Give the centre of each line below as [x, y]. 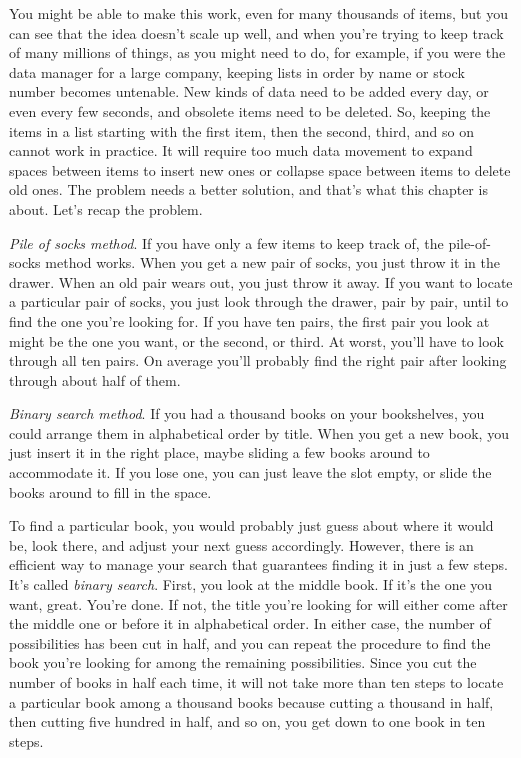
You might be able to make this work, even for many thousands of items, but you [258, 13]
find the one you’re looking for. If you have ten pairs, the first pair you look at [249, 320]
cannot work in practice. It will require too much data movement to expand [241, 150]
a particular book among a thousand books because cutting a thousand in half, [251, 701]
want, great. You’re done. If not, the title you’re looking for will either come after [258, 603]
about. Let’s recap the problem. [106, 208]
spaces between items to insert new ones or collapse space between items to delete [260, 169]
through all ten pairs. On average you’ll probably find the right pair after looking [258, 360]
